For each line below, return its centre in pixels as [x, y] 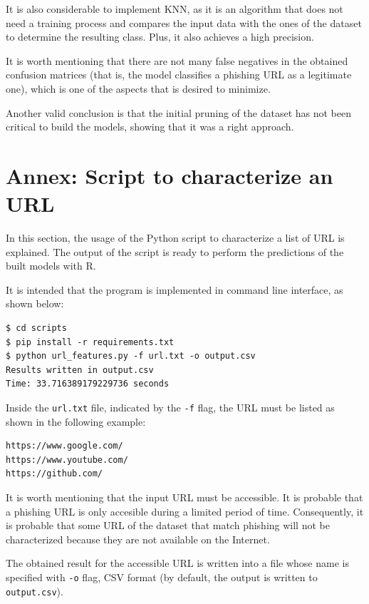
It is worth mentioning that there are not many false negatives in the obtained [177, 60]
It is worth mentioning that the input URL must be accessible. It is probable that [184, 497]
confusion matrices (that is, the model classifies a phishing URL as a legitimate [179, 75]
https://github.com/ [54, 474]
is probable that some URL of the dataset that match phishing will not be [168, 525]
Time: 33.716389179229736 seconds [88, 384]
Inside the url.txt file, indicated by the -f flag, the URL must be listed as [170, 407]
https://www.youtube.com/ [67, 460]
